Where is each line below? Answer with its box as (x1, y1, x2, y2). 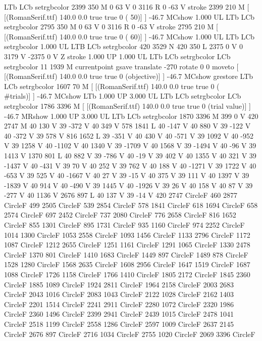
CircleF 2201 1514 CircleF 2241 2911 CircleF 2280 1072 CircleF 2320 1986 (4, 299, 234, 309)
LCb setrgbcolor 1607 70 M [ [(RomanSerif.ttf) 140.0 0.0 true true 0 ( (4, 80, 220, 91)
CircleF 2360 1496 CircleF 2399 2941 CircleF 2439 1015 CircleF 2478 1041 (4, 309, 234, 319)
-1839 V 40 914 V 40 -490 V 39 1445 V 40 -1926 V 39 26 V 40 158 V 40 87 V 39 (4, 180, 253, 190)
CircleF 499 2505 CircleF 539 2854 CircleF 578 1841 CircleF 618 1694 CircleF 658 (4, 199, 258, 210)
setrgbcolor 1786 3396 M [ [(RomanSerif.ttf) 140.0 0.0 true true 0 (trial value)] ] (4, 100, 251, 111)
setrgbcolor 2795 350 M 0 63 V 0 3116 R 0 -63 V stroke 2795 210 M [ (4, 21, 218, 32)
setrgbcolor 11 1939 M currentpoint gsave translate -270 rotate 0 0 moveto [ (4, 61, 239, 71)
